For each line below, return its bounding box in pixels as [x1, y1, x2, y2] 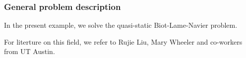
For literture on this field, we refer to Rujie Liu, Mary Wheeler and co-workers [4, 36, 243, 47]
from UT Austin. [4, 46, 55, 57]
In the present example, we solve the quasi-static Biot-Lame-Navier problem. [4, 20, 238, 30]
